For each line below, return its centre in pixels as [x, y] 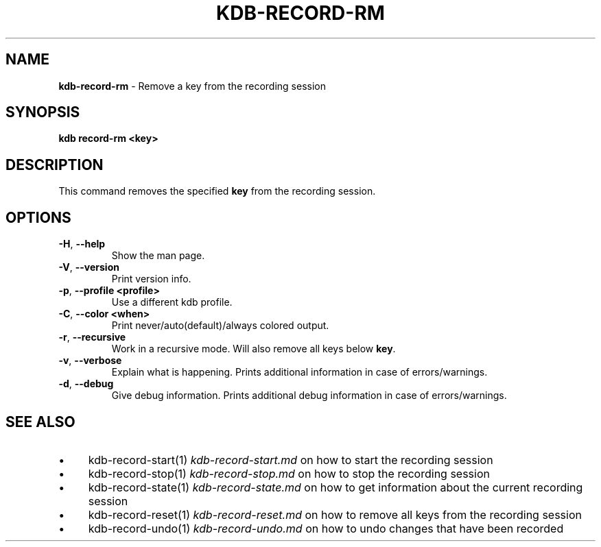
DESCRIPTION [55, 165]
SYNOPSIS [43, 112]
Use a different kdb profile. [172, 302]
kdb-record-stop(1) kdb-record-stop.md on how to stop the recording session [289, 473]
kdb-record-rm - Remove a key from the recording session [192, 86]
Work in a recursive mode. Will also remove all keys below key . [254, 349]
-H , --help [82, 244]
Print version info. [151, 279]
